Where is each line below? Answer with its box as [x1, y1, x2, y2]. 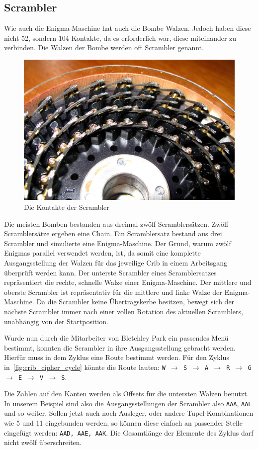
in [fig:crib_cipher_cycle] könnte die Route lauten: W [4, 361, 166, 372]
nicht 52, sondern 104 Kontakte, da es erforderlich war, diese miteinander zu [4, 32, 237, 43]
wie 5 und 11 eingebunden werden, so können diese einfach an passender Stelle [4, 418, 243, 428]
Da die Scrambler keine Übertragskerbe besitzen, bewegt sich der [36, 296, 235, 307]
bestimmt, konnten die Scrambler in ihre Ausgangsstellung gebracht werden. [4, 342, 236, 353]
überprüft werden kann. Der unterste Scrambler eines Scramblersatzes [4, 267, 217, 277]
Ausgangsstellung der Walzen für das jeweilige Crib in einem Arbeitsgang [4, 257, 227, 268]
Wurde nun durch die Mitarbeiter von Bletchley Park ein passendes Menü [4, 333, 229, 343]
